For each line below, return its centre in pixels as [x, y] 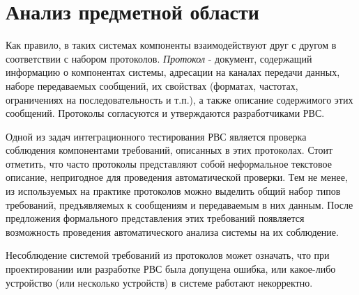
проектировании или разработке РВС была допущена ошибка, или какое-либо [171, 269]
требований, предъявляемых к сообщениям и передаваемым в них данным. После [179, 204]
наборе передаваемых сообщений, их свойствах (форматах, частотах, [152, 85]
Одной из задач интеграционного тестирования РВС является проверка [156, 136]
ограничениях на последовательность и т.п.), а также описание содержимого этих [179, 99]
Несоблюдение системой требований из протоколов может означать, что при [168, 255]
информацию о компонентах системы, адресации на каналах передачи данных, [173, 72]
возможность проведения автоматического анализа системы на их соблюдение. [172, 231]
